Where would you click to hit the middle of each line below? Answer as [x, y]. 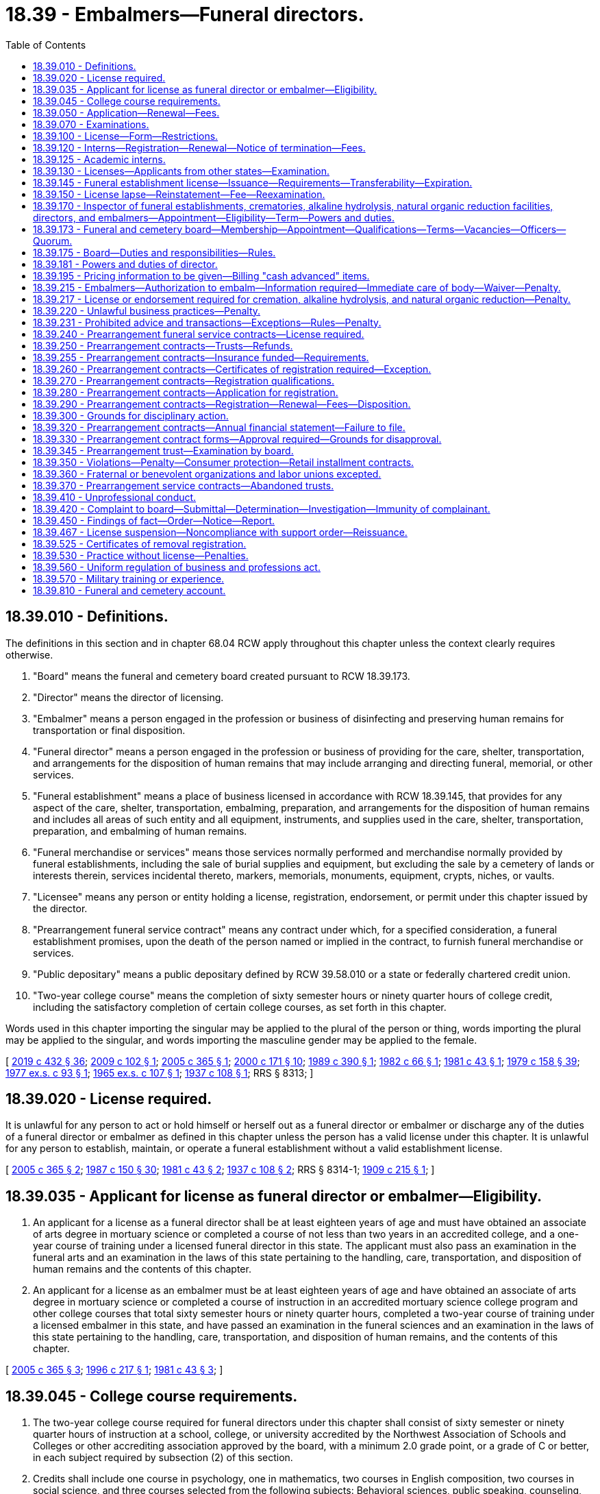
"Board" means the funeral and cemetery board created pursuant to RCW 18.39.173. [222, 676]
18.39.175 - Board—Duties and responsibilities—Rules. [154, 252]
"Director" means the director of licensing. [128, 697]
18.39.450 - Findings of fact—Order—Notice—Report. [154, 520]
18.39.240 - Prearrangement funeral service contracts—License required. [199, 334]
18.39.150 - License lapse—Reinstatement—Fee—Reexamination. [179, 194]
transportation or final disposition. [109, 730]
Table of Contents [46, 45]
